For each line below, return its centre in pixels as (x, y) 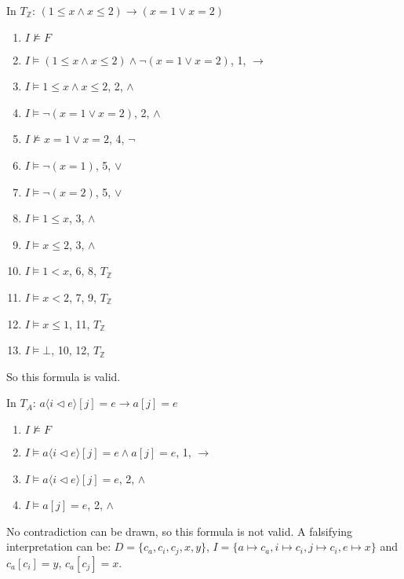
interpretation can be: (59, 546)
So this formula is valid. (64, 376)
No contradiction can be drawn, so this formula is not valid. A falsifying (180, 531)
